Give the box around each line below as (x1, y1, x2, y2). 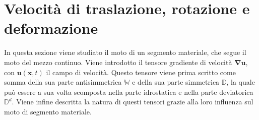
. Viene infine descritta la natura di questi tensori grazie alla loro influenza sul (12, 96, 253, 107)
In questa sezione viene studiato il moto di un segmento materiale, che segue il (4, 47, 246, 57)
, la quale (226, 77, 255, 87)
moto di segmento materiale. (4, 106, 92, 116)
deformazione (4, 18, 98, 38)
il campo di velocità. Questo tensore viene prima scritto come (46, 67, 236, 77)
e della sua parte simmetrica (132, 77, 220, 87)
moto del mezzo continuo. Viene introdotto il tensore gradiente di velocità (4, 56, 232, 67)
